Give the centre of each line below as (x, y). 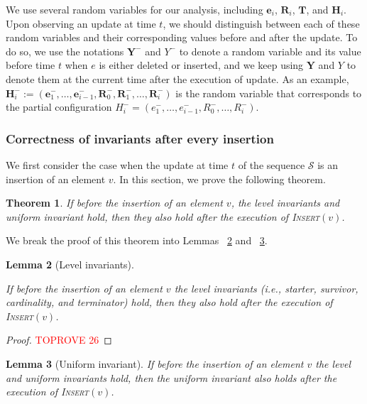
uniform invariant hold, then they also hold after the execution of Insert (163, 216)
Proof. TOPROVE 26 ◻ (59, 340)
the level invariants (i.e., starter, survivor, (266, 288)
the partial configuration (59, 107)
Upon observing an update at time (81, 23)
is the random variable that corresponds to (269, 93)
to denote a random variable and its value (270, 51)
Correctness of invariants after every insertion (140, 138)
